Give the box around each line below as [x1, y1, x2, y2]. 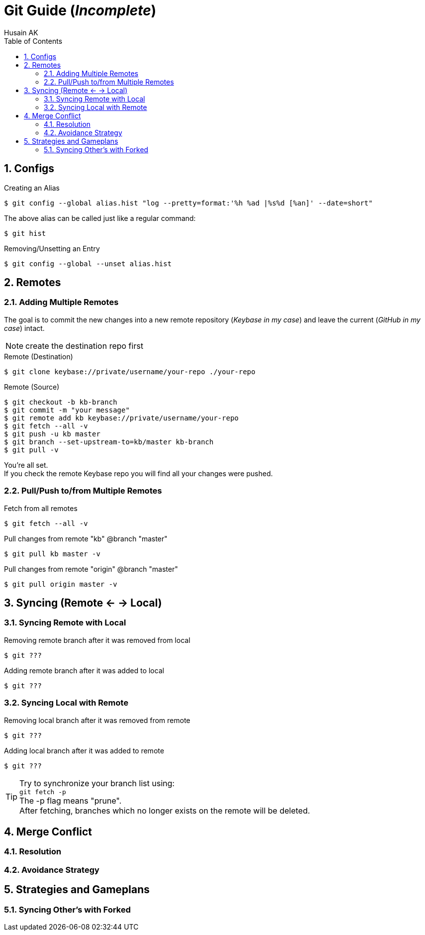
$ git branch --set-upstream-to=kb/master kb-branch [4, 437, 214, 446]
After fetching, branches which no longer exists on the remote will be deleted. [19, 805, 310, 816]
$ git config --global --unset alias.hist [4, 259, 172, 268]
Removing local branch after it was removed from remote [4, 716, 190, 725]
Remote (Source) [4, 382, 60, 391]
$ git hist [4, 229, 46, 237]
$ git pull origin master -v [4, 580, 117, 588]
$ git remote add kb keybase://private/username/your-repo [4, 414, 239, 422]
